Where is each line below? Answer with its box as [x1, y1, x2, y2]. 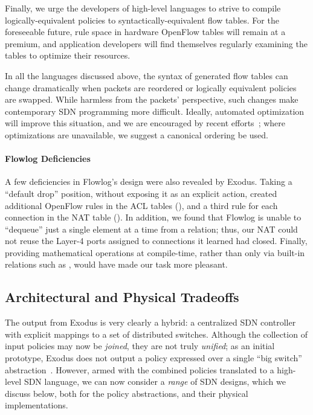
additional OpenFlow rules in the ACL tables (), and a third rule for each [5, 199, 278, 211]
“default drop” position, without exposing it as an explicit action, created [5, 187, 277, 199]
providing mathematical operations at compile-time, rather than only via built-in [5, 246, 305, 259]
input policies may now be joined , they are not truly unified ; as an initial [5, 339, 275, 352]
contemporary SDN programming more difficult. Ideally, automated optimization [5, 105, 305, 117]
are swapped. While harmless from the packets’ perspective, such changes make [5, 93, 298, 106]
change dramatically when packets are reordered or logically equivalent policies [5, 81, 297, 94]
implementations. [5, 399, 68, 411]
